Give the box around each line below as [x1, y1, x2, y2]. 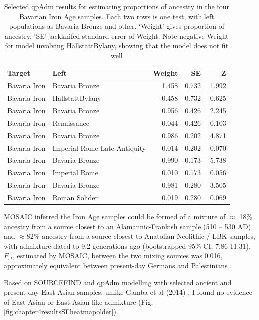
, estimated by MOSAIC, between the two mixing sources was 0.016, [12, 250, 223, 261]
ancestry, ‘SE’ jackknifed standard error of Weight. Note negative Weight [5, 30, 229, 41]
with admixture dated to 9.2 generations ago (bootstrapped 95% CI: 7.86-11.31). [4, 240, 251, 251]
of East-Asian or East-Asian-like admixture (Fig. [4, 296, 153, 307]
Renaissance [52, 117, 89, 128]
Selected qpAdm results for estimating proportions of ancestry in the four [4, 1, 229, 11]
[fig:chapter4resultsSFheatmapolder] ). [4, 306, 118, 317]
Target [7, 67, 31, 78]
